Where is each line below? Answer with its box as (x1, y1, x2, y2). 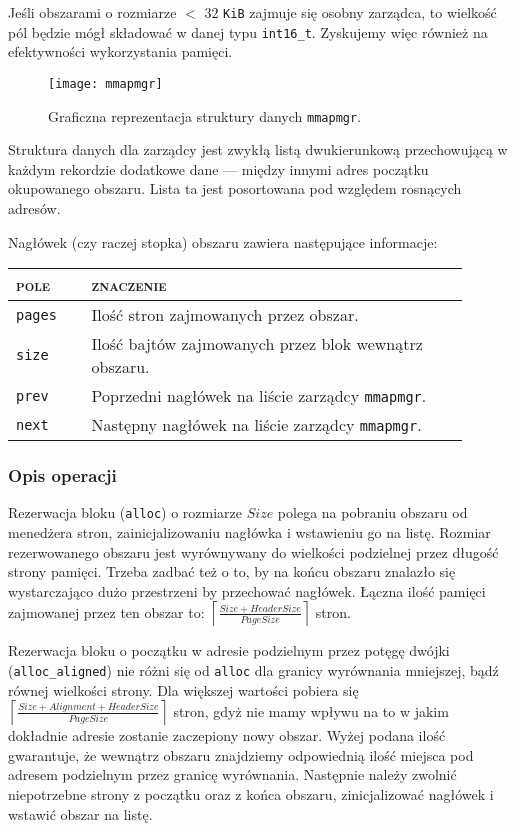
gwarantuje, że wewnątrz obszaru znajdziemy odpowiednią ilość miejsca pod (8, 744, 474, 765)
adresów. (8, 198, 61, 218)
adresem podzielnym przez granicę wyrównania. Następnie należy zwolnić (8, 764, 457, 785)
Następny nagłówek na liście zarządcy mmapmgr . (91, 413, 422, 437)
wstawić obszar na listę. (8, 803, 153, 824)
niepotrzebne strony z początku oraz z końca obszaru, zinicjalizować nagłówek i (8, 784, 494, 805)
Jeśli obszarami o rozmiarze (8, 2, 177, 22)
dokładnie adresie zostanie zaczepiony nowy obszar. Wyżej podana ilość (8, 725, 446, 746)
